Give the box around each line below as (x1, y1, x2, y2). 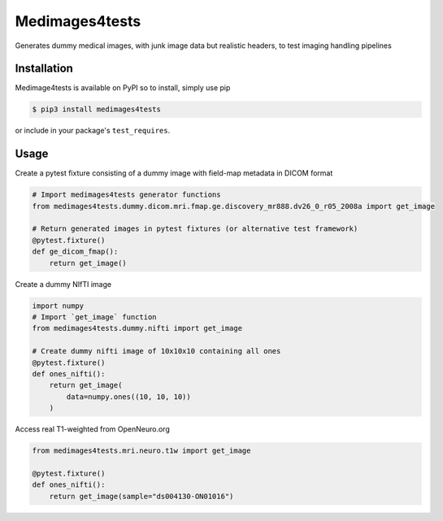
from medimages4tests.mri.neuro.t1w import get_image (32, 446, 251, 455)
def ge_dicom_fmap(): (32, 247, 119, 256)
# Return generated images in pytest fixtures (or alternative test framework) (32, 224, 358, 233)
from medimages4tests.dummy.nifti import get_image (32, 323, 243, 333)
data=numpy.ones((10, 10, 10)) (66, 392, 191, 402)
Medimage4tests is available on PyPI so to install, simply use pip (15, 83, 231, 93)
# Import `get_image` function (32, 313, 158, 322)
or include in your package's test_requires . (15, 126, 171, 136)
